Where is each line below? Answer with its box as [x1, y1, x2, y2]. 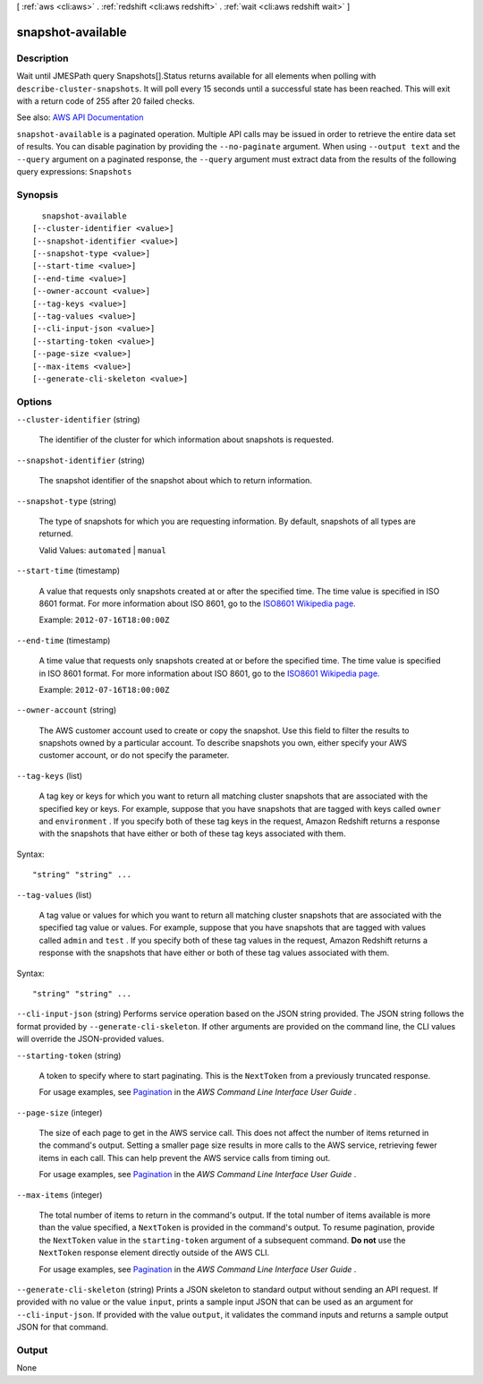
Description [16, 52, 69, 64]
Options [16, 395, 53, 407]
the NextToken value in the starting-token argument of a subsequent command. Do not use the [38, 1234, 406, 1245]
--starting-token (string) [16, 1050, 122, 1061]
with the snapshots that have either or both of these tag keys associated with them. [38, 828, 346, 839]
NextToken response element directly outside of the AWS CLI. [38, 1247, 270, 1258]
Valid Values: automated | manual [38, 544, 167, 555]
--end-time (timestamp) [16, 635, 111, 645]
